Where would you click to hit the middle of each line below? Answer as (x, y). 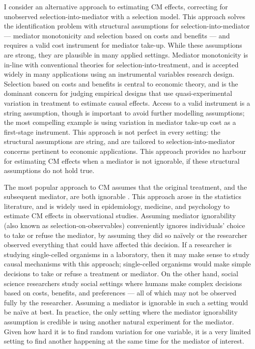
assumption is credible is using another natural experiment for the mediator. (119, 321)
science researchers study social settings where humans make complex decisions (123, 283)
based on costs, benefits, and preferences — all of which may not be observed (120, 293)
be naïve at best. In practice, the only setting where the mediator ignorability (121, 312)
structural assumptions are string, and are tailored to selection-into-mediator (120, 141)
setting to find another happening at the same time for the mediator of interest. (124, 341)
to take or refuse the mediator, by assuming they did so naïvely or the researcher (126, 235)
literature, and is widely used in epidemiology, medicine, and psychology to (117, 206)
